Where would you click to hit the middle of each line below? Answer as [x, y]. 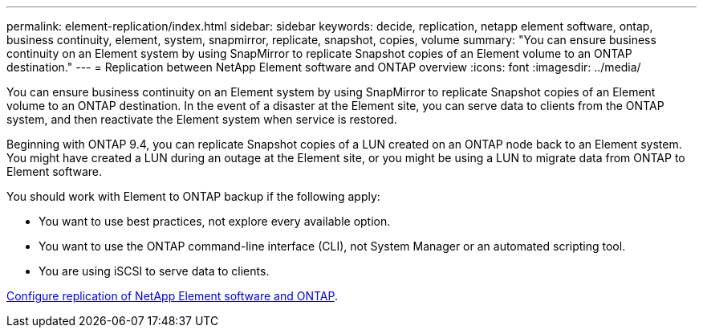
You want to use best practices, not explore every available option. [215, 221]
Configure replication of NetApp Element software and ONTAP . [172, 296]
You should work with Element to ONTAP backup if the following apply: [193, 196]
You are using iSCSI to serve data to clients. [154, 271]
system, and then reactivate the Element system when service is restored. [202, 119]
